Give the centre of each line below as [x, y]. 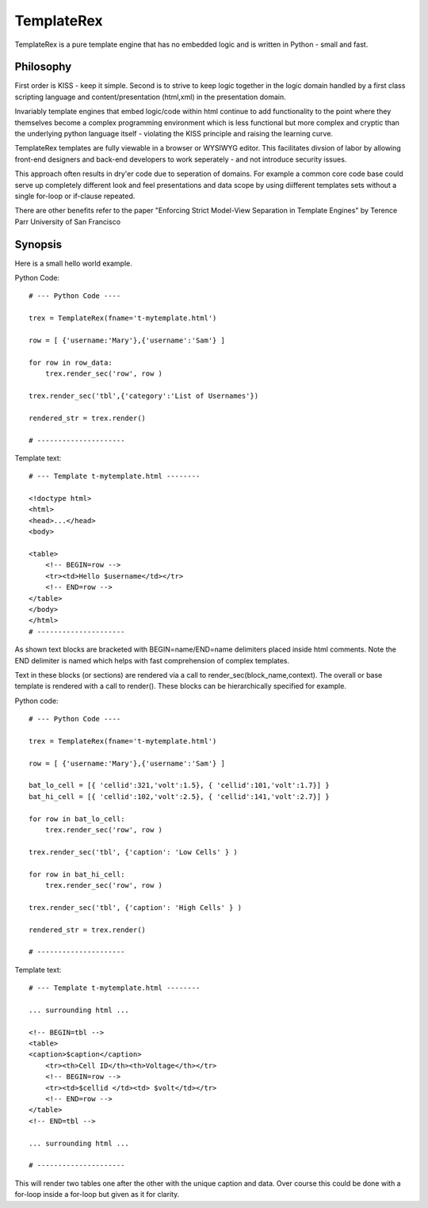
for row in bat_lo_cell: [77, 819]
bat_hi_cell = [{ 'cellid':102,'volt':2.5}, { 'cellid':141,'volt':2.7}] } [179, 796]
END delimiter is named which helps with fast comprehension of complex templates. [152, 660]
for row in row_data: [71, 362]
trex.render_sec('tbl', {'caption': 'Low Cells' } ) [133, 852]
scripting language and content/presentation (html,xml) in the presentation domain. [150, 97]
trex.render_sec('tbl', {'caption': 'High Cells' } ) [135, 907]
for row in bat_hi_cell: [77, 874]
